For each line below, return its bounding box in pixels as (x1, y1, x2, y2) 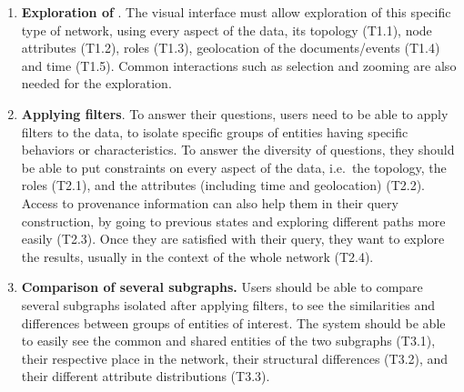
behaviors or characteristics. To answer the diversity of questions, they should (21, 140, 455, 159)
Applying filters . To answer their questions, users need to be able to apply (21, 104, 449, 123)
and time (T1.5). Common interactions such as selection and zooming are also (21, 55, 457, 75)
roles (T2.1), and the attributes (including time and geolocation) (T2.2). (21, 176, 426, 195)
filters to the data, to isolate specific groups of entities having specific (21, 122, 409, 141)
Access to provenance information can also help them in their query (21, 193, 398, 212)
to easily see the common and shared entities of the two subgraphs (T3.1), (21, 331, 436, 350)
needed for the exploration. (21, 74, 172, 93)
